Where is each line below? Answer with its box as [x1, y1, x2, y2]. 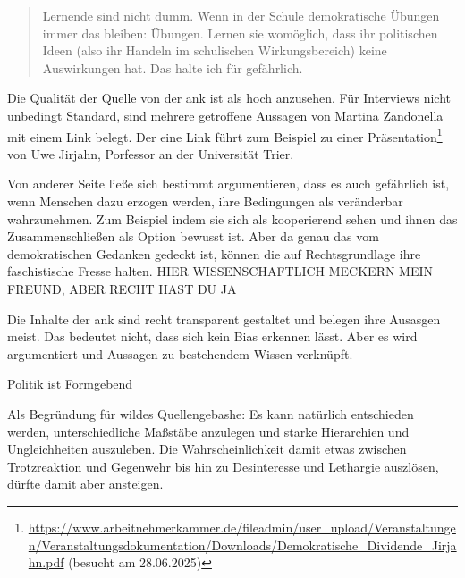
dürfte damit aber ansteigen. [7, 474, 164, 493]
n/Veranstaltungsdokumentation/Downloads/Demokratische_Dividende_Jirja [28, 535, 457, 554]
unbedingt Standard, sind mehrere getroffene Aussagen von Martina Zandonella [7, 105, 444, 124]
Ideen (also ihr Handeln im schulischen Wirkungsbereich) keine [42, 41, 387, 60]
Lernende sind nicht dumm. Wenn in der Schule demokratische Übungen [42, 6, 440, 24]
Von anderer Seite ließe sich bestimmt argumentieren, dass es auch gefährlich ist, [7, 174, 450, 193]
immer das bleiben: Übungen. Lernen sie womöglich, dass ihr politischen [42, 23, 438, 42]
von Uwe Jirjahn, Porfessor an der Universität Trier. [7, 144, 294, 163]
